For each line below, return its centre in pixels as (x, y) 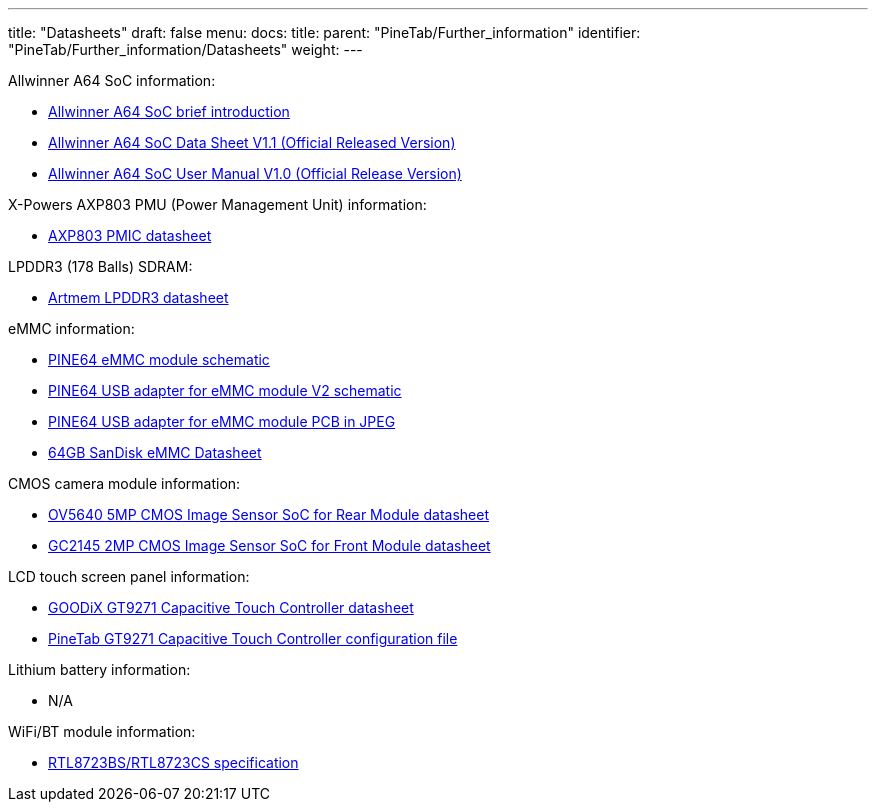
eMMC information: (71, 328)
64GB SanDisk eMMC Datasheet (155, 452)
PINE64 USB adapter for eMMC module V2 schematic (225, 390)
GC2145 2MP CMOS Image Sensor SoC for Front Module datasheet (269, 545)
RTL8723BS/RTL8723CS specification (173, 762)
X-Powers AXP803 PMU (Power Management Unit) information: (217, 204)
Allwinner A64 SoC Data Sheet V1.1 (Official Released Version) (252, 142)
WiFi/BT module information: (102, 731)
